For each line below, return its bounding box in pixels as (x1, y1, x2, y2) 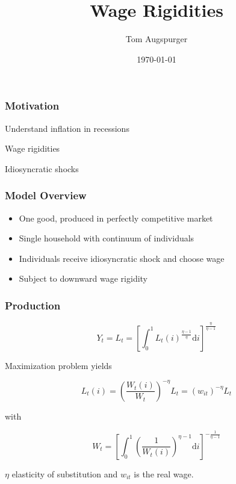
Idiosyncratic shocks (5, 162, 79, 175)
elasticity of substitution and (11, 467, 118, 480)
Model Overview (5, 188, 87, 203)
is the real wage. (134, 467, 194, 480)
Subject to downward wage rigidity (19, 272, 148, 285)
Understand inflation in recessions (5, 122, 129, 134)
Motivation (5, 98, 60, 113)
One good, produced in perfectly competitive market (19, 211, 213, 224)
